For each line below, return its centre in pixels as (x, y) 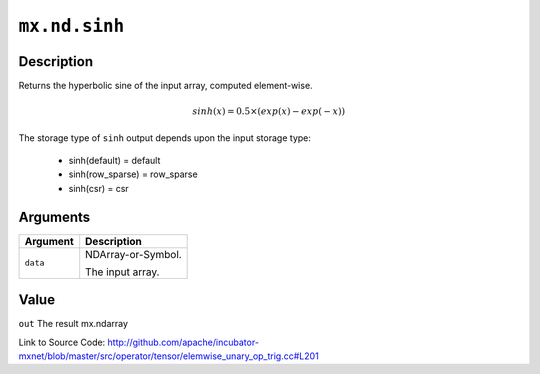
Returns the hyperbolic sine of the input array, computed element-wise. (166, 86)
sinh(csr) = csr (98, 188)
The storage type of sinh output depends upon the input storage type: (165, 137)
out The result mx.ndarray (73, 324)
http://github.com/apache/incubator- (183, 342)
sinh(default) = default (114, 161)
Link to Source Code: (62, 342)
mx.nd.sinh (71, 26)
